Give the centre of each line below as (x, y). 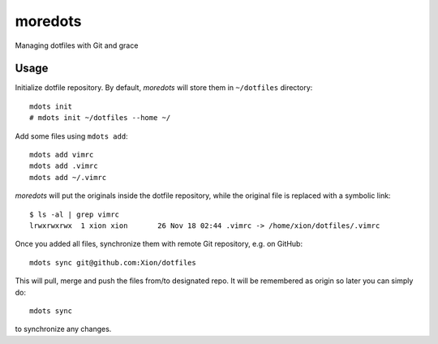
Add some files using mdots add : (72, 136)
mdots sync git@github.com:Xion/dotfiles (113, 262)
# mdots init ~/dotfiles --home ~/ (100, 118)
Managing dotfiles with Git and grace (77, 45)
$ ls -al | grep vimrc (75, 214)
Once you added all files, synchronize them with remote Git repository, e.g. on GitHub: (159, 244)
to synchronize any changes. (63, 329)
